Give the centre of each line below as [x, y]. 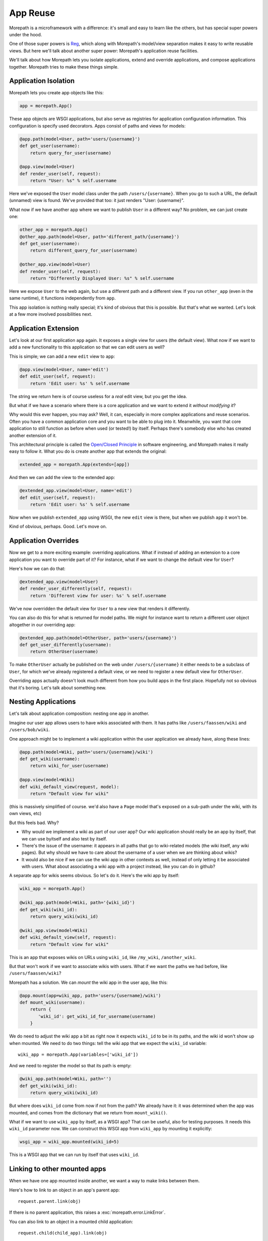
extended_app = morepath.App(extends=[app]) [75, 465]
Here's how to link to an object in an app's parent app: [65, 1190]
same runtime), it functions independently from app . [63, 298]
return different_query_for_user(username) [84, 250]
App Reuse [32, 13]
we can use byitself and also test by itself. [64, 838]
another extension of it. [33, 435]
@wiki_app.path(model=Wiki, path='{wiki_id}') [77, 903]
